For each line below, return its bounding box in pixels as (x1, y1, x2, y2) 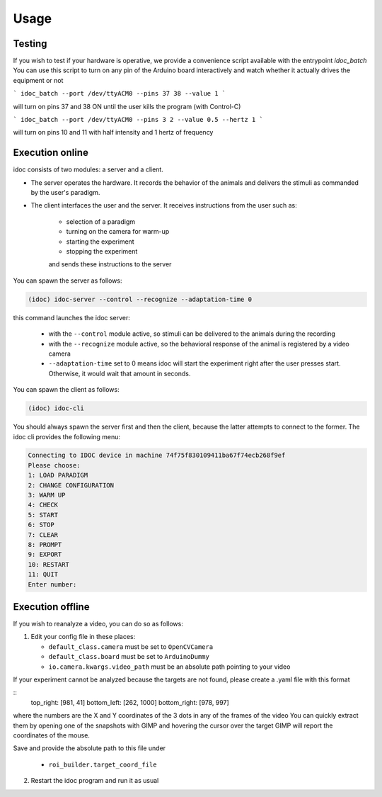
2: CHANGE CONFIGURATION (28, 481, 115, 489)
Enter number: (28, 580, 77, 588)
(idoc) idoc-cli (28, 405, 85, 412)
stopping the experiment (66, 247, 138, 256)
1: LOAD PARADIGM (28, 471, 88, 480)
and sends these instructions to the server (48, 260, 172, 269)
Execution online (13, 147, 88, 159)
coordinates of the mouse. (13, 730, 90, 740)
